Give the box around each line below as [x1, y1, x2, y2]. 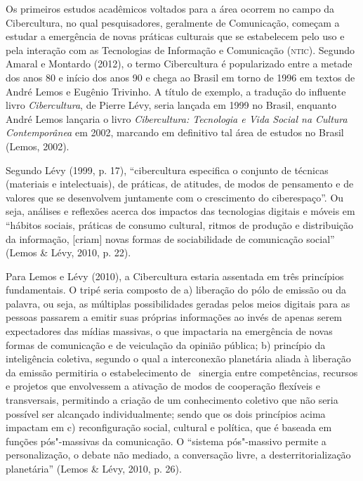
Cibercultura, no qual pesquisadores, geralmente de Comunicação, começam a [6, 15, 340, 29]
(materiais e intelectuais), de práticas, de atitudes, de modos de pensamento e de [6, 176, 354, 191]
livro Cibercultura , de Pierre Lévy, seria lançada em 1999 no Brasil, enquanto [6, 98, 336, 112]
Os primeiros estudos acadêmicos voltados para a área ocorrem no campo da [6, 1, 335, 15]
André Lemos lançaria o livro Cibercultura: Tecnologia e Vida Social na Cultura [6, 111, 348, 126]
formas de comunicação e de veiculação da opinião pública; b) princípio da [6, 337, 326, 352]
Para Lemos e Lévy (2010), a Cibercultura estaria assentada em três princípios [6, 268, 344, 283]
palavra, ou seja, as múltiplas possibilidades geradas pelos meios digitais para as [6, 296, 350, 310]
